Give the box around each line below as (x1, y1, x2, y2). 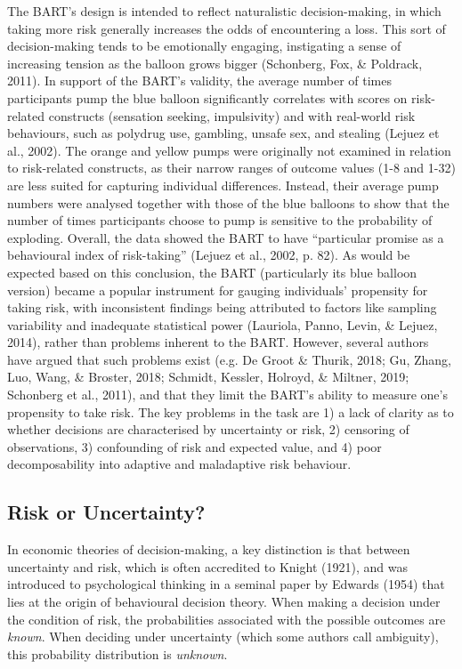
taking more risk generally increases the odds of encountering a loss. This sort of (7, 19, 446, 37)
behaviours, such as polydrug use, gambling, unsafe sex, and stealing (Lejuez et (7, 124, 440, 142)
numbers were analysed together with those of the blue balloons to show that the (7, 193, 450, 212)
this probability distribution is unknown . (7, 644, 228, 663)
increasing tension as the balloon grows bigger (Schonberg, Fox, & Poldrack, (7, 53, 423, 72)
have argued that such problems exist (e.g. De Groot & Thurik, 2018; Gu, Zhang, (7, 350, 451, 368)
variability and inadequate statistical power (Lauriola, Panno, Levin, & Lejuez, (7, 315, 438, 334)
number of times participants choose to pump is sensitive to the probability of (7, 211, 433, 230)
